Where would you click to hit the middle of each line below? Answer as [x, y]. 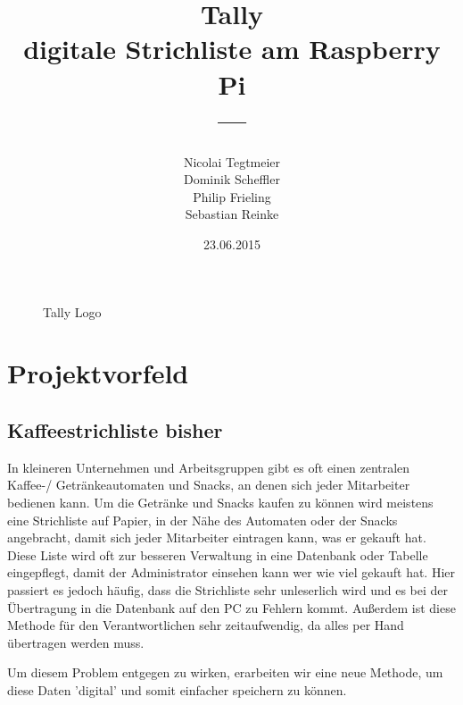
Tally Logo [72, 311]
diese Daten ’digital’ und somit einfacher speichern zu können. [177, 689]
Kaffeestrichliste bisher [115, 430]
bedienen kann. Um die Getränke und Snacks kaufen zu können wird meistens [220, 503]
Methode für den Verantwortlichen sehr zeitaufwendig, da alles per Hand [206, 625]
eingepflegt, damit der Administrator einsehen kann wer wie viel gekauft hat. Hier [231, 572]
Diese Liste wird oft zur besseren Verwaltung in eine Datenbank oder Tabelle [218, 554]
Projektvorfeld [98, 373]
